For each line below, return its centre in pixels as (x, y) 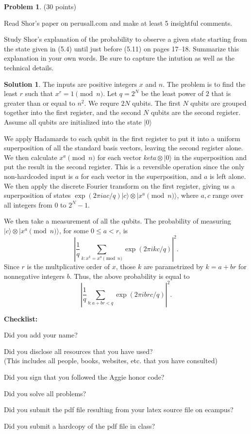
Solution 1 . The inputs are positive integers (71, 84)
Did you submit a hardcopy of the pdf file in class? (80, 426)
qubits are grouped (218, 103)
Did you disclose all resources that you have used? (78, 351)
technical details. (29, 67)
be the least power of (173, 93)
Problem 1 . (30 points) (40, 6)
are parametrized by (173, 266)
